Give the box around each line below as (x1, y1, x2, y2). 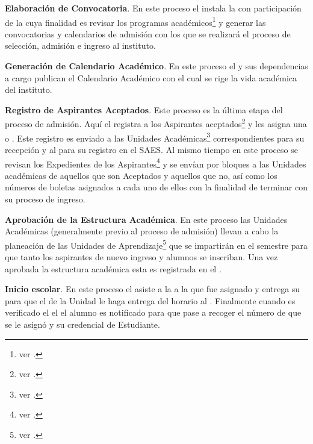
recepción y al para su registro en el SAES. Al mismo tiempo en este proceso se (5, 143, 298, 155)
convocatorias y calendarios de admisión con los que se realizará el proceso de (5, 27, 291, 40)
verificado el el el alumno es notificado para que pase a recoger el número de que (5, 306, 302, 319)
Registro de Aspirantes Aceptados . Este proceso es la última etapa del (5, 103, 283, 116)
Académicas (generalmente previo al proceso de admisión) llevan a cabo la (5, 225, 279, 237)
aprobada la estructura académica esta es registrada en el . (5, 262, 222, 275)
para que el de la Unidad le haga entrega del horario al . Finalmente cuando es (5, 294, 296, 307)
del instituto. (5, 83, 52, 96)
